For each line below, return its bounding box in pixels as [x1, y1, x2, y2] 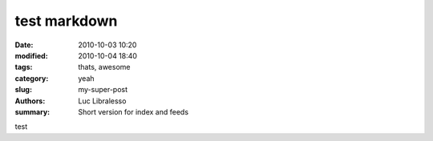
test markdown [14, 12, 118, 30]
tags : [14, 62, 33, 72]
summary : [14, 107, 51, 116]
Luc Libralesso [78, 96, 127, 106]
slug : [14, 85, 32, 95]
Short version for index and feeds [78, 107, 188, 116]
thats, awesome [78, 62, 131, 72]
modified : [14, 50, 48, 60]
